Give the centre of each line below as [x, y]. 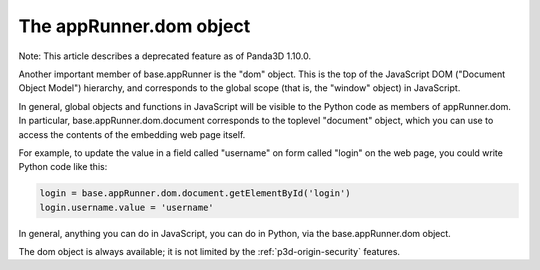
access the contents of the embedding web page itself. [132, 134]
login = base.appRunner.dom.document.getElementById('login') [195, 193]
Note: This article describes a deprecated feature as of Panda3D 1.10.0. [165, 56]
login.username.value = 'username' [126, 207]
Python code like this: [63, 167]
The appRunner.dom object [134, 26]
